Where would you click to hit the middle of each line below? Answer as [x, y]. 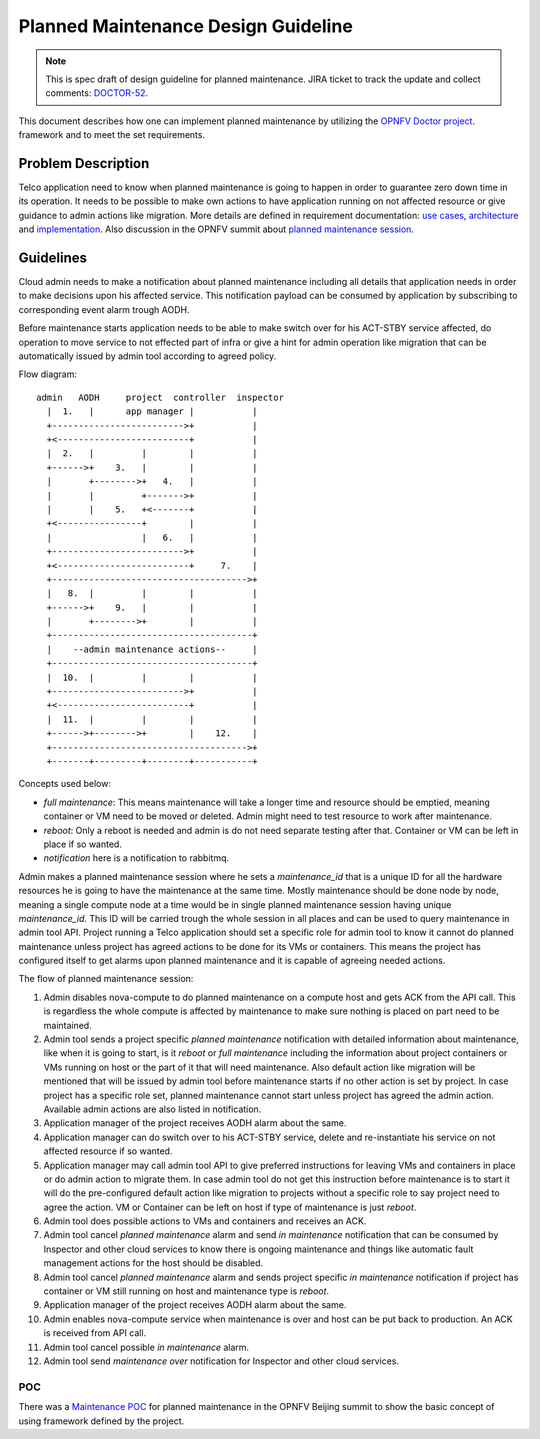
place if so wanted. [82, 844]
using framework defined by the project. [101, 1421]
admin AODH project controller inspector [160, 397]
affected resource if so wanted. [108, 1151]
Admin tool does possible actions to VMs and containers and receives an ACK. [205, 1221]
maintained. [67, 1025]
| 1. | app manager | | [152, 411]
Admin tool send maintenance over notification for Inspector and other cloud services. [221, 1361]
